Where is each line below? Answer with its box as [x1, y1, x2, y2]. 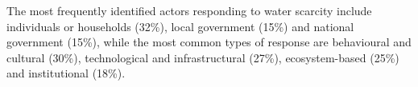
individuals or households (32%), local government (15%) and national [6, 18, 354, 34]
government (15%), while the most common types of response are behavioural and [6, 34, 412, 50]
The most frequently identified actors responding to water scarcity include [6, 2, 372, 18]
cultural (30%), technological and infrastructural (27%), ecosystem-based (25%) [6, 49, 399, 65]
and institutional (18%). [6, 65, 126, 81]
